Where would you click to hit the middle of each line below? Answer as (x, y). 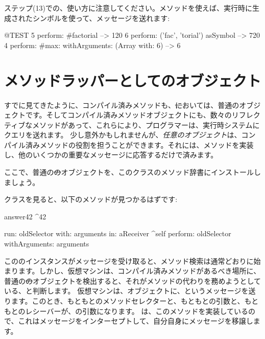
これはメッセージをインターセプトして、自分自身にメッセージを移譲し (136, 321)
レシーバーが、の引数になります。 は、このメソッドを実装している (137, 311)
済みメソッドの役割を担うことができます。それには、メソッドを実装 (139, 144)
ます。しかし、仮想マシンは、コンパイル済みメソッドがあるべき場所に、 (139, 271)
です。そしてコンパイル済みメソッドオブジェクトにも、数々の (128, 115)
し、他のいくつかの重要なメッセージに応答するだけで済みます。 (111, 155)
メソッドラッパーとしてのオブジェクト (133, 80)
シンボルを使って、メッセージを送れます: (101, 18)
